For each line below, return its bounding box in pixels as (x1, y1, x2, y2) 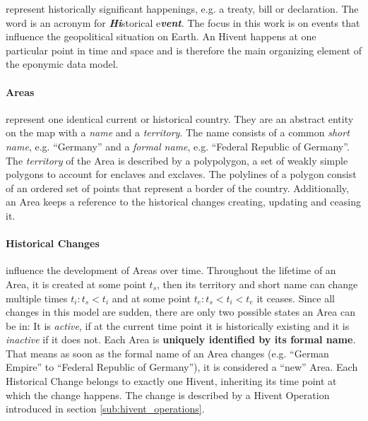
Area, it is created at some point (6, 276, 146, 291)
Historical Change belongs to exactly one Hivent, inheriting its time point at (6, 374, 337, 389)
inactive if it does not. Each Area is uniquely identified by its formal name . (6, 332, 356, 347)
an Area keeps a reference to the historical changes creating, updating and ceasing (6, 194, 361, 209)
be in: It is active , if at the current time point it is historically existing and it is (6, 318, 350, 333)
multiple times (6, 290, 68, 305)
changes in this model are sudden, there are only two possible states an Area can (6, 304, 355, 319)
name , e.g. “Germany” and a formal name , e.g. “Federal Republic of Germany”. (6, 138, 350, 153)
